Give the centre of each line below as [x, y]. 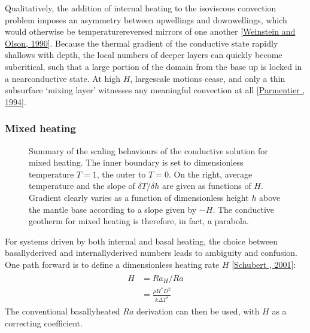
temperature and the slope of [82, 186]
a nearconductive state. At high [63, 78]
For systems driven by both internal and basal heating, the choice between [142, 241]
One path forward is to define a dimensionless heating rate [112, 264]
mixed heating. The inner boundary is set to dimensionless [136, 162]
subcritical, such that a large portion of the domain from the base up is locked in [154, 66]
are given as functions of [206, 186]
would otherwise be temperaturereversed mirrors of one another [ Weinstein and [150, 31]
